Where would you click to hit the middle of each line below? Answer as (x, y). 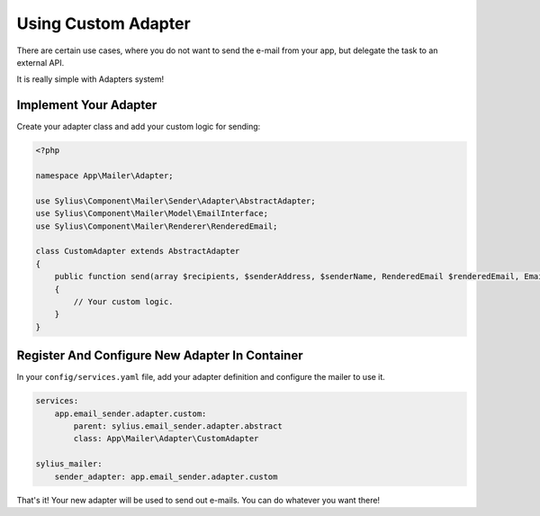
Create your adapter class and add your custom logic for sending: (139, 127)
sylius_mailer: (69, 464)
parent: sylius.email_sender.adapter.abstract (178, 426)
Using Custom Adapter (103, 23)
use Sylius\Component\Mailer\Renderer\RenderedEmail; (157, 226)
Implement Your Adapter (87, 105)
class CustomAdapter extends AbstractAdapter (138, 251)
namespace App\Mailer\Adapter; (105, 176)
